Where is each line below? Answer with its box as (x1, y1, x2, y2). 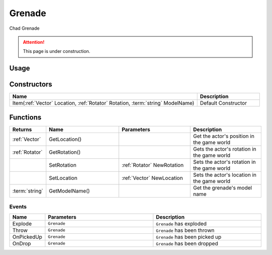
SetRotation (48, 161, 77, 168)
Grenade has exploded (156, 220, 207, 227)
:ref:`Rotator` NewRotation (121, 161, 184, 168)
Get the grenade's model (193, 184, 252, 191)
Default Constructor (199, 100, 247, 107)
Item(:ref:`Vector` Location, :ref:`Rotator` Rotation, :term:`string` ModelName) (12, 100, 194, 107)
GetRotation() (48, 149, 81, 156)
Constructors (9, 80, 52, 89)
